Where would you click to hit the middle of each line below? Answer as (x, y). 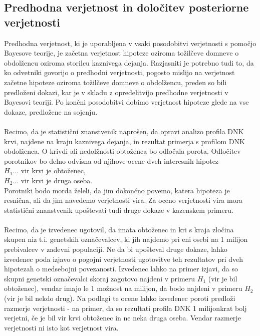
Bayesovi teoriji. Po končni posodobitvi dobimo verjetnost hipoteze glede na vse (126, 102)
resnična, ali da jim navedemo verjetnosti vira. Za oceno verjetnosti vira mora (123, 200)
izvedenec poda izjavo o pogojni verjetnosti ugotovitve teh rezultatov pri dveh (123, 259)
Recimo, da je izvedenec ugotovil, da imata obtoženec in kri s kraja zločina (119, 229)
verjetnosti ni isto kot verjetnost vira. (61, 327)
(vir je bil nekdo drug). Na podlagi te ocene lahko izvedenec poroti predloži (120, 298)
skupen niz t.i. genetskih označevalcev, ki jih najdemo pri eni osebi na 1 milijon (126, 239)
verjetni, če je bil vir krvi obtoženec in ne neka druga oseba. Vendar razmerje (122, 318)
